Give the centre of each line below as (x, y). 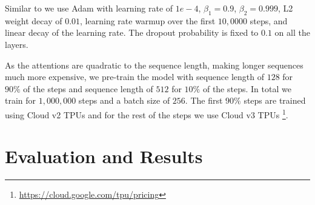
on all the (292, 32)
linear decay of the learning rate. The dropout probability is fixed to (132, 32)
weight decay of (34, 20)
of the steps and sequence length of (88, 88)
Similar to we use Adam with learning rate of (89, 8)
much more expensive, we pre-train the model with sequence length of (135, 77)
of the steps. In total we (247, 88)
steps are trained (275, 100)
